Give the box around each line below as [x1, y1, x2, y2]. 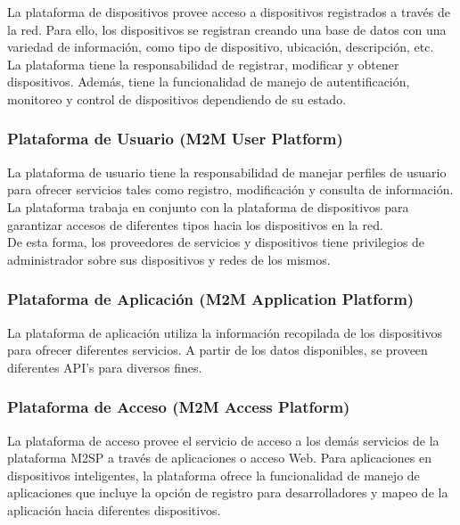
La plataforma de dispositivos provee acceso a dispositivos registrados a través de [7, 3, 450, 21]
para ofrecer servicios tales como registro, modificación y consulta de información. [7, 180, 454, 199]
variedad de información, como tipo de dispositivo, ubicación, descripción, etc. [7, 37, 434, 56]
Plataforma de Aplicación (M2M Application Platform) [7, 288, 415, 310]
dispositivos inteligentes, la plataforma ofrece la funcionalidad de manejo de [7, 465, 420, 484]
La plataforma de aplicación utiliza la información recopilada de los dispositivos [7, 323, 442, 341]
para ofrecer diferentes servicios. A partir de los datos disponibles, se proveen [7, 340, 428, 359]
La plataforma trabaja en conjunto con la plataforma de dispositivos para [7, 197, 409, 216]
